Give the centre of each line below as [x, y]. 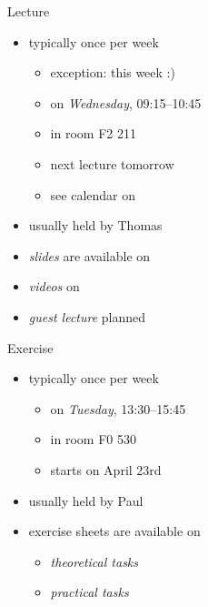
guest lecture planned [87, 316]
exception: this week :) [113, 72]
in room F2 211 [93, 133]
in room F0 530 [93, 439]
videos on [54, 286]
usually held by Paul [86, 500]
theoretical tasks [94, 561]
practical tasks [89, 592]
